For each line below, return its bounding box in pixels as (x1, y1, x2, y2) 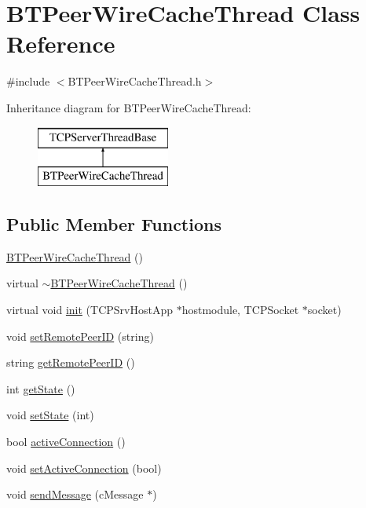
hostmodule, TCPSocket (181, 302, 299, 318)
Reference (6, 27, 115, 60)
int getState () (6, 380, 75, 397)
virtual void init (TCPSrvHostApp (6, 302, 173, 318)
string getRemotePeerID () (6, 354, 135, 371)
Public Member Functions (6, 212, 221, 236)
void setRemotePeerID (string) (6, 327, 154, 344)
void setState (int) (6, 407, 94, 423)
